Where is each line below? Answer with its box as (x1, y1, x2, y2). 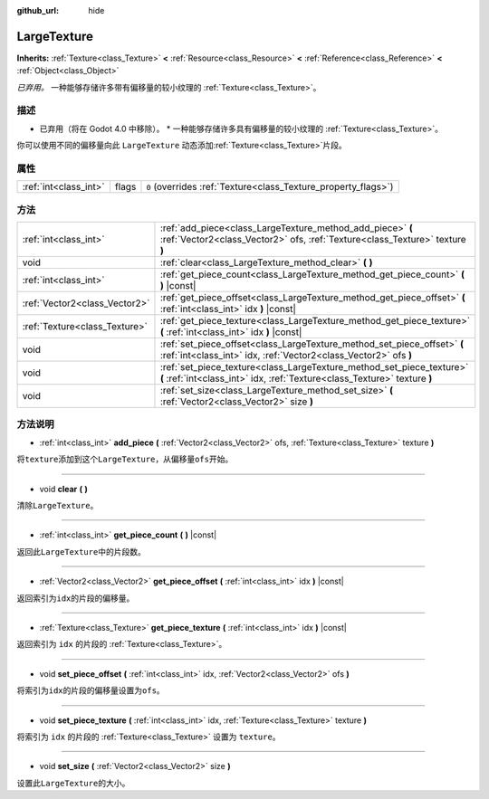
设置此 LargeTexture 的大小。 (16, 777, 130, 788)
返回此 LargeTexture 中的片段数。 (16, 546, 147, 556)
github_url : (16, 5, 59, 15)
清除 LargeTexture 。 (16, 500, 99, 511)
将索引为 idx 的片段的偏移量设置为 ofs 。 (16, 685, 165, 696)
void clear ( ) (39, 483, 88, 494)
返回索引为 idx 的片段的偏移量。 (16, 593, 135, 604)
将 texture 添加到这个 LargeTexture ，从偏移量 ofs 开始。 (16, 453, 234, 465)
